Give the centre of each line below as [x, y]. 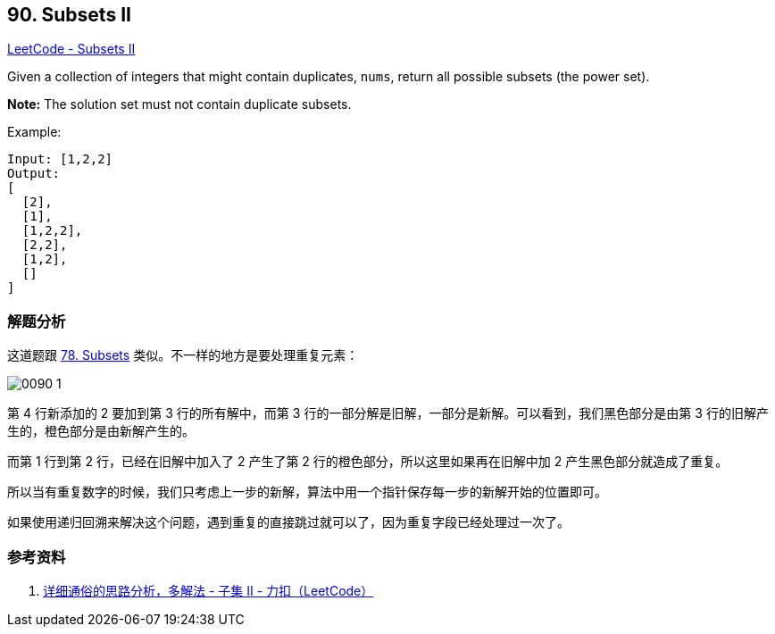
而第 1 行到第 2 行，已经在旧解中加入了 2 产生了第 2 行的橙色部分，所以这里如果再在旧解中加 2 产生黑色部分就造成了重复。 [368, 462]
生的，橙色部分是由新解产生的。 [101, 431]
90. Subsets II [69, 15]
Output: [34, 174]
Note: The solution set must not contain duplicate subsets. [179, 104]
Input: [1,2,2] [60, 159]
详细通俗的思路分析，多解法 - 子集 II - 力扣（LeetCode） [208, 590]
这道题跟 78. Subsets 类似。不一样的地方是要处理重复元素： [183, 355]
